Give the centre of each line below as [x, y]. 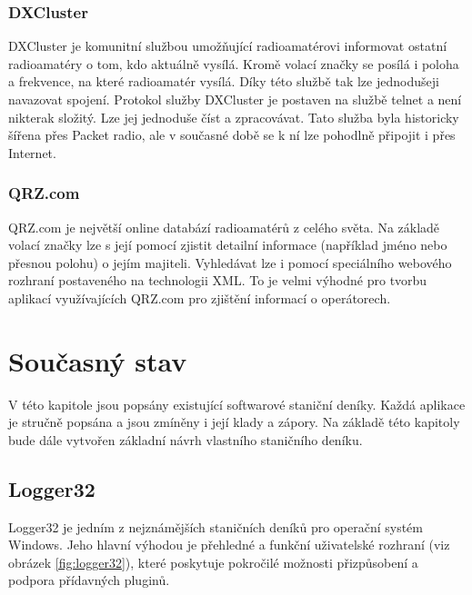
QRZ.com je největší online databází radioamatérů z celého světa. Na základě [224, 227]
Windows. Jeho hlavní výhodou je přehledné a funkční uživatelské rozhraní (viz [229, 545]
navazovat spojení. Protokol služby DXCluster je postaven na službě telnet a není [235, 99]
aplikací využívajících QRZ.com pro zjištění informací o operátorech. [200, 297]
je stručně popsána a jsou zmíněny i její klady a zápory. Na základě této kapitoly [234, 422]
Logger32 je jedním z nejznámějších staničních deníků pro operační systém [216, 526]
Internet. [32, 152]
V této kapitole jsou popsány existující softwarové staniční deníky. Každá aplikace [237, 404]
